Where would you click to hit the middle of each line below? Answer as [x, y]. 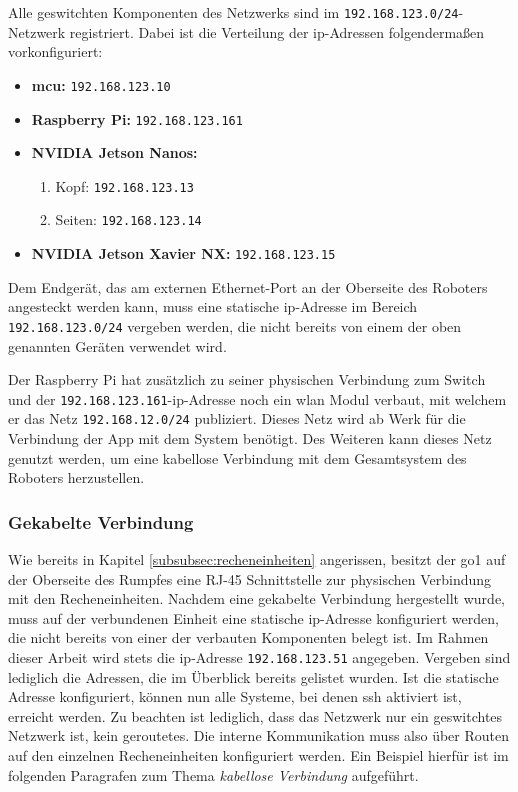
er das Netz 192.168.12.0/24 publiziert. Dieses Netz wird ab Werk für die [237, 418]
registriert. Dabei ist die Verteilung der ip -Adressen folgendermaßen [277, 31]
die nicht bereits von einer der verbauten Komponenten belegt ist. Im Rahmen [248, 637]
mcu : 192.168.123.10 [101, 84]
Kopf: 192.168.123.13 [124, 185]
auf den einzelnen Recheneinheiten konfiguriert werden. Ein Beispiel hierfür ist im [258, 755]
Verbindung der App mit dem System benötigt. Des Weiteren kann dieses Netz [250, 438]
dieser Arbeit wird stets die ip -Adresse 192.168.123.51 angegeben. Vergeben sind [259, 657]
